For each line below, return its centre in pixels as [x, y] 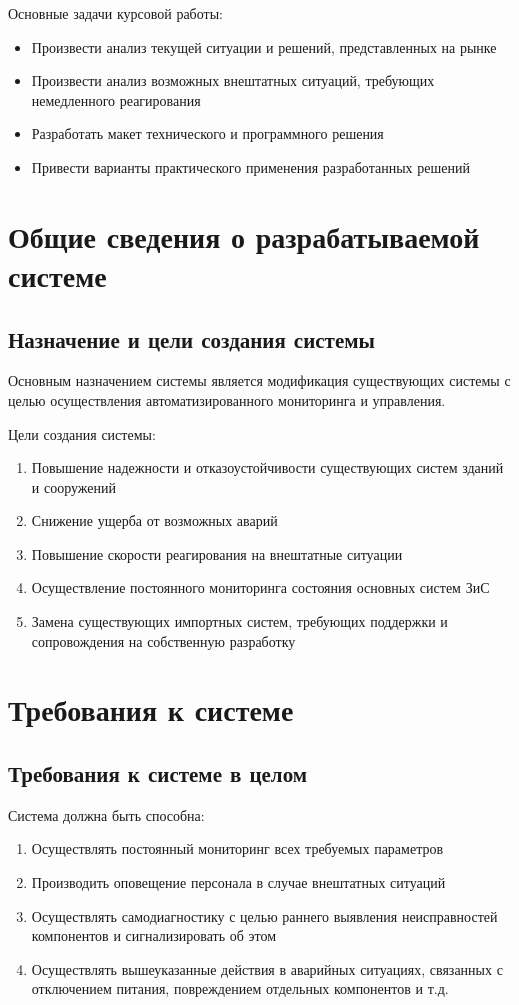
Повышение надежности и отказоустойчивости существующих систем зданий [267, 467]
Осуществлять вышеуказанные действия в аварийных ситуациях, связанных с [267, 968]
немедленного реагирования [116, 99]
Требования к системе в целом [158, 773]
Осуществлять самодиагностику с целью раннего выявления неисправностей [264, 915]
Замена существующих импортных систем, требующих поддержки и [239, 621]
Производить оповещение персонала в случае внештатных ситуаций [238, 882]
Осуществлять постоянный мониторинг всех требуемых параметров [237, 848]
